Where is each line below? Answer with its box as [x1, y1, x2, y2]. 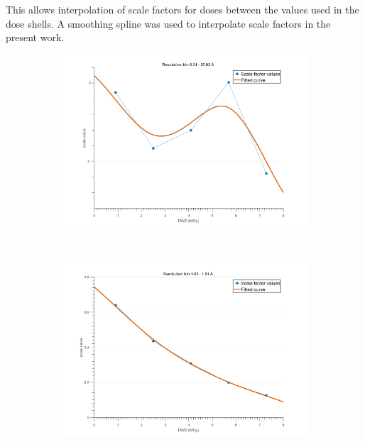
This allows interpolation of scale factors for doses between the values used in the [6, 2, 359, 16]
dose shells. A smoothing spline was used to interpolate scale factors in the [6, 16, 331, 31]
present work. [6, 30, 65, 45]
